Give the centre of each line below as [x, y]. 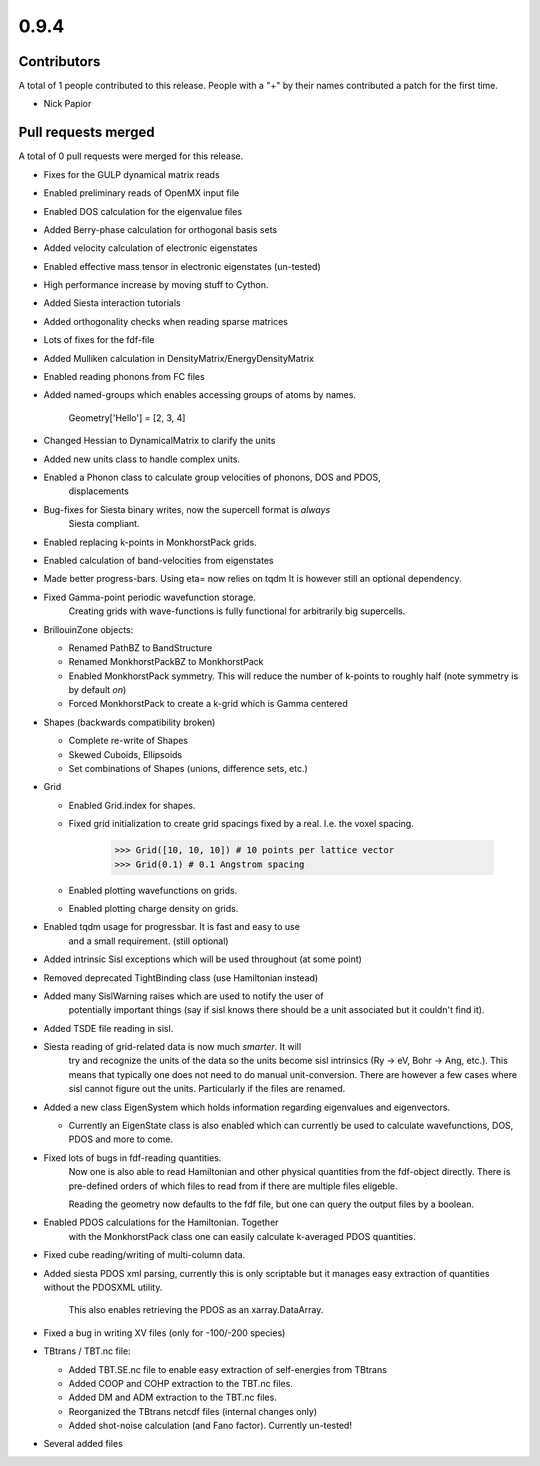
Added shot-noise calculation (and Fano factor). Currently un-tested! [210, 1426]
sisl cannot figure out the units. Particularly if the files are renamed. [207, 1089]
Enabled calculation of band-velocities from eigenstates [158, 560]
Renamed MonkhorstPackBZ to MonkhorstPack [166, 662]
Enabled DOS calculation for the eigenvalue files [143, 211]
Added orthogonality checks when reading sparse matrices [166, 321]
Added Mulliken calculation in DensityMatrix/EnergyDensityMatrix [179, 358]
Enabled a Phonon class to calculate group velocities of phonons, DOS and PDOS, [212, 477]
